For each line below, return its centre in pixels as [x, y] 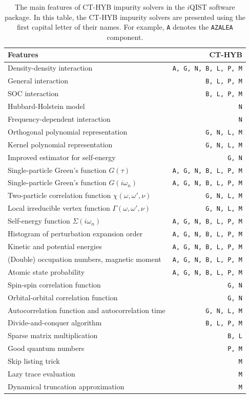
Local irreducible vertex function [59, 208]
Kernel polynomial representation [60, 144]
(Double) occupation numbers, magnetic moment [85, 259]
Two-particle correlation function [59, 195]
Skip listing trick [34, 361]
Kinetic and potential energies [55, 246]
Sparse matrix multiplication [53, 335]
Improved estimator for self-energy [62, 157]
